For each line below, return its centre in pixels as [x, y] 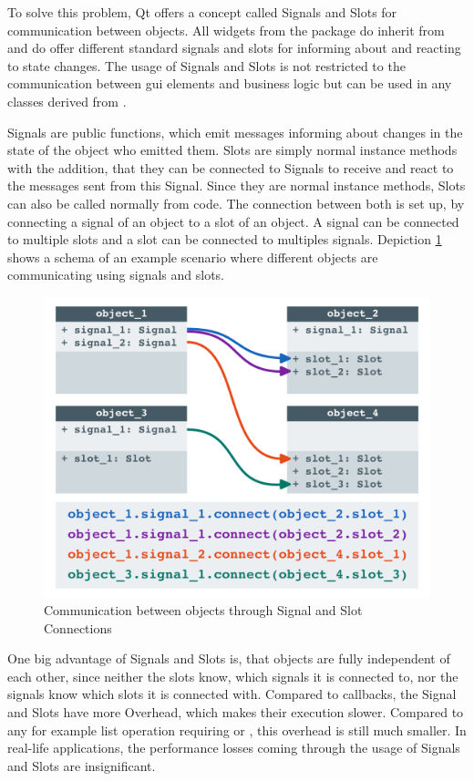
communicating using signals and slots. [116, 275]
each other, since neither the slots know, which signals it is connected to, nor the [233, 676]
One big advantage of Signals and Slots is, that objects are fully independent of [229, 658]
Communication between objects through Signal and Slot [203, 610]
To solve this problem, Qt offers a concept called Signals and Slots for [202, 12]
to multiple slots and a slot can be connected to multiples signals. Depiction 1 [225, 239]
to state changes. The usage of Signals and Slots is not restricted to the [206, 65]
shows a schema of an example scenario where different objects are [193, 257]
